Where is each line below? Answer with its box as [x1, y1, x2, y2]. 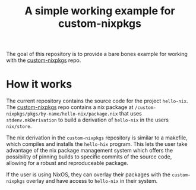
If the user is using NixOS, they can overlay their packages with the [6, 171, 171, 178]
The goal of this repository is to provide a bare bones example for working [6, 51, 188, 58]
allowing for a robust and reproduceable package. [6, 160, 129, 167]
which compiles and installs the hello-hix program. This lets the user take [6, 141, 188, 148]
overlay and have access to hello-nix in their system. [26, 177, 158, 185]
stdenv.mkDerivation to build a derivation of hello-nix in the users [6, 116, 169, 123]
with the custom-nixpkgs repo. [6, 57, 81, 64]
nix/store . [6, 123, 32, 130]
